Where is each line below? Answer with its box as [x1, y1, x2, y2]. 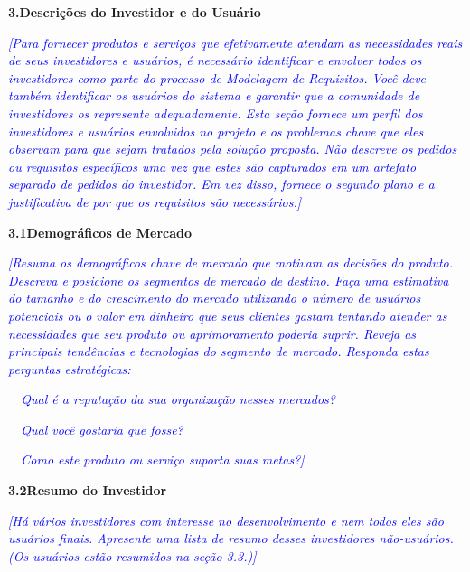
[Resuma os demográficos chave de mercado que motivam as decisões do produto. [8, 253, 454, 272]
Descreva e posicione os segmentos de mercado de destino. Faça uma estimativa [8, 270, 449, 289]
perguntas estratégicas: [8, 359, 131, 378]
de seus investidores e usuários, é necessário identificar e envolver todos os [8, 51, 422, 70]
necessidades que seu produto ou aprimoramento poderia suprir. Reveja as [8, 324, 417, 342]
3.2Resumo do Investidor [8, 481, 167, 500]
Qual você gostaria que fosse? [21, 419, 183, 438]
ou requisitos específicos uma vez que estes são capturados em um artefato [8, 156, 417, 175]
